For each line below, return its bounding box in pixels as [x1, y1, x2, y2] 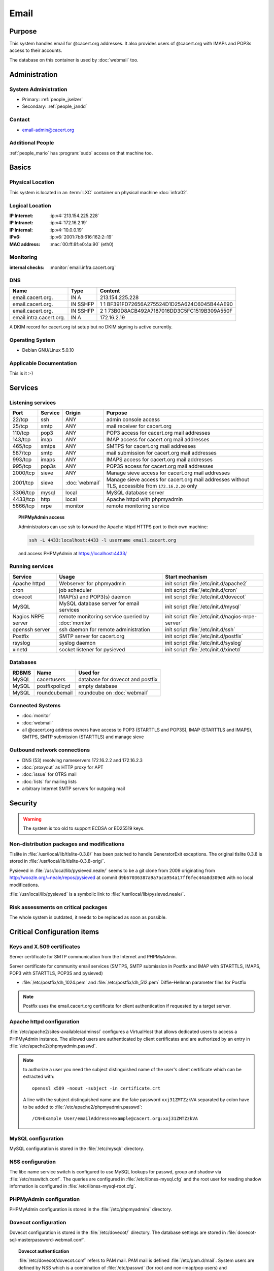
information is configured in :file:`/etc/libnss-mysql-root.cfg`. [9, 1183, 136, 1189]
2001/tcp [12, 479, 34, 487]
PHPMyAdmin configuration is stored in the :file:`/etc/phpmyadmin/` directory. [9, 1206, 173, 1213]
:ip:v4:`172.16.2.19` [49, 220, 87, 226]
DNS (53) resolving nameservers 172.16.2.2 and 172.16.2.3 [22, 757, 143, 763]
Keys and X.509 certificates [9, 943, 81, 950]
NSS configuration [9, 1158, 56, 1165]
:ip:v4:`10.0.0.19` [49, 227, 83, 233]
